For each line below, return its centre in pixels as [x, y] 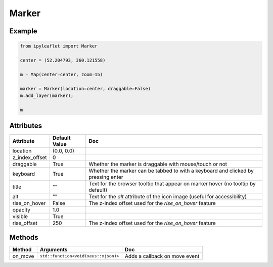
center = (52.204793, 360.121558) [63, 60]
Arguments [54, 249]
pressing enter [106, 177]
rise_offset [25, 223]
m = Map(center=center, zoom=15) [61, 74]
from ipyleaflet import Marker [59, 46]
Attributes [26, 126]
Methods [24, 237]
